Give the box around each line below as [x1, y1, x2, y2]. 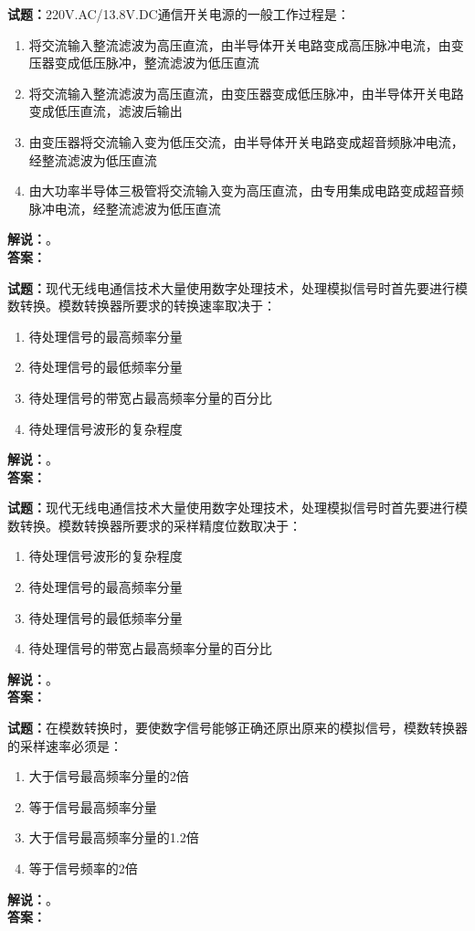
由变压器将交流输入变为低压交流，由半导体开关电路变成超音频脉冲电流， [28, 132, 464, 151]
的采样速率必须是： [7, 735, 122, 755]
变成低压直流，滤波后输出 [28, 101, 183, 121]
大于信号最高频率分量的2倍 [28, 767, 189, 786]
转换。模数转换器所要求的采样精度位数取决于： [19, 515, 301, 534]
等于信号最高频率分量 [28, 797, 157, 816]
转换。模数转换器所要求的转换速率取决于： [19, 296, 276, 315]
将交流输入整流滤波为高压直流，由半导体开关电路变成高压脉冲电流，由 [28, 35, 451, 54]
